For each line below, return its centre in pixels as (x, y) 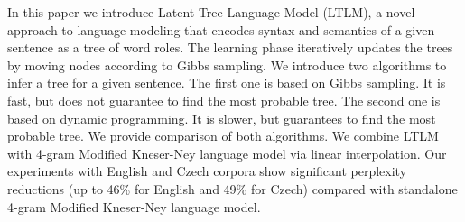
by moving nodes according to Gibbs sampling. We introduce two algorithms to (227, 65)
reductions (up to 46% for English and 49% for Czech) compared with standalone (232, 188)
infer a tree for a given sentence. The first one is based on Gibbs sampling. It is (227, 83)
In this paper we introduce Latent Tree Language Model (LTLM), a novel (211, 12)
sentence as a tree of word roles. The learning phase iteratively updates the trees (230, 47)
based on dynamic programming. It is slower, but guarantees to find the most (222, 118)
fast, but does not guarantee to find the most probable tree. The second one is (224, 100)
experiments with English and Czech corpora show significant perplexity (207, 171)
